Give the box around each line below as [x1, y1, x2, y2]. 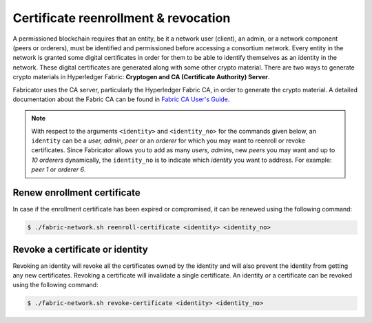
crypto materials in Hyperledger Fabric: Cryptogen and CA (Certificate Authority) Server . [12, 73, 270, 81]
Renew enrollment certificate [12, 187, 141, 199]
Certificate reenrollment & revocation [12, 10, 231, 25]
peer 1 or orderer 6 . [31, 165, 86, 174]
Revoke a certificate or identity [12, 243, 148, 255]
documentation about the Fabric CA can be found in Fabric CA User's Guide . [12, 95, 230, 103]
